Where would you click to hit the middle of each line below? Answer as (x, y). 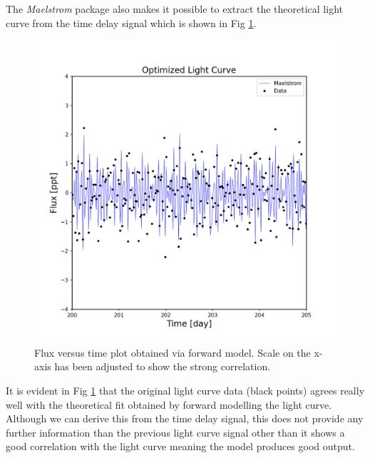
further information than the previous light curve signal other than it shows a (175, 432)
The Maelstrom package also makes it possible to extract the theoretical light (174, 9)
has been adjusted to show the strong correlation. (163, 366)
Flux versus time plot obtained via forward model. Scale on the (173, 352)
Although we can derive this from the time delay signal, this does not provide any (185, 418)
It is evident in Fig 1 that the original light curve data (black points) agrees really (185, 390)
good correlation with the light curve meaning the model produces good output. (180, 446)
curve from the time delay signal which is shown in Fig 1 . (131, 22)
